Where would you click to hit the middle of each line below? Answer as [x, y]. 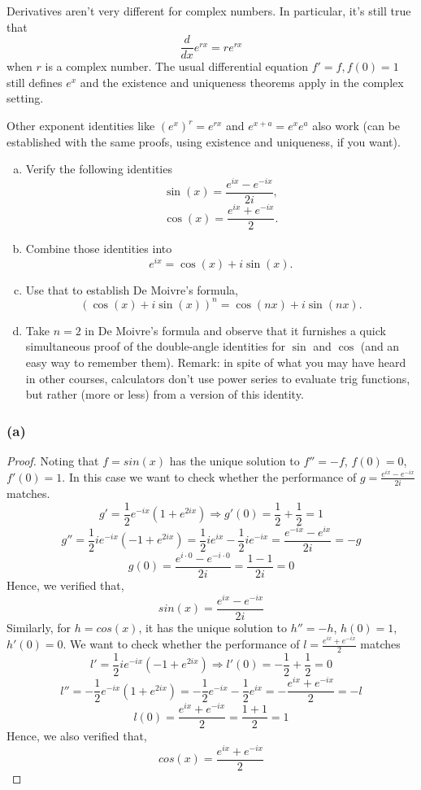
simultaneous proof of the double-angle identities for [156, 346]
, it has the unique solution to [213, 627]
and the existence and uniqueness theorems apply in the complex [242, 82]
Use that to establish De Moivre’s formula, [132, 289]
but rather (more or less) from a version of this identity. [165, 394]
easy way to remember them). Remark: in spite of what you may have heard [216, 362]
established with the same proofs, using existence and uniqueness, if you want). [204, 141]
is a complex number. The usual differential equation [176, 66]
